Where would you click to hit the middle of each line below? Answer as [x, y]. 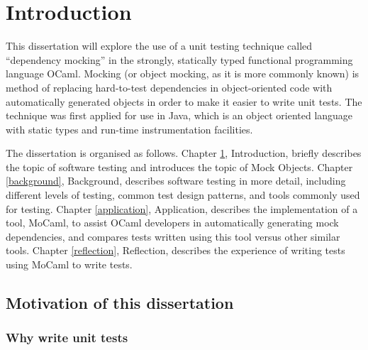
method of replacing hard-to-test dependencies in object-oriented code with [169, 87]
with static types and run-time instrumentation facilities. [129, 129]
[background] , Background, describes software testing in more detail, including [176, 181]
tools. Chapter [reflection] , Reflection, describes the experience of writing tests [175, 250]
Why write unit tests [67, 338]
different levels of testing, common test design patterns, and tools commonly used [183, 195]
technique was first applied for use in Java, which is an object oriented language [179, 115]
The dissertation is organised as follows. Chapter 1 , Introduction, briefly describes [184, 153]
